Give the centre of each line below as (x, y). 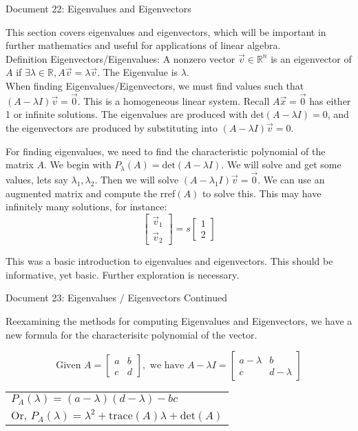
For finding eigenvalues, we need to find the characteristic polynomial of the (166, 151)
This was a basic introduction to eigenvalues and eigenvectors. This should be (169, 261)
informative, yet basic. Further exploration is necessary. (123, 274)
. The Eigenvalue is (138, 72)
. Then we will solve (137, 179)
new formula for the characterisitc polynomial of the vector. (131, 334)
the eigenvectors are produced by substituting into (112, 127)
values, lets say (37, 179)
